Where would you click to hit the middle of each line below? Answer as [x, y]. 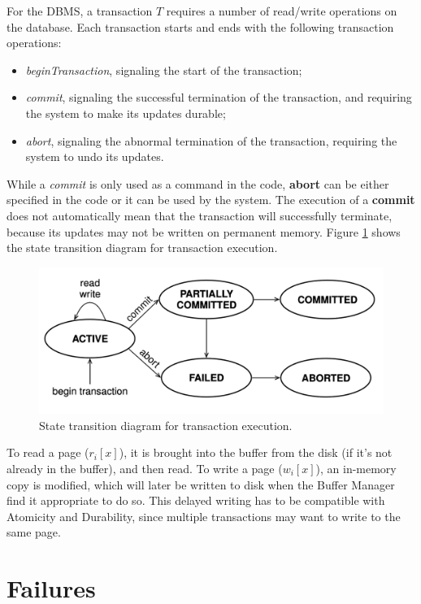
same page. [34, 532]
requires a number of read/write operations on [282, 11]
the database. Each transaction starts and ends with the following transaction [200, 26]
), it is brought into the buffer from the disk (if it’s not [256, 452]
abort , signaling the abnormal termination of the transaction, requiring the [211, 140]
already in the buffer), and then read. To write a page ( [145, 469]
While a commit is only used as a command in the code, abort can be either [198, 183]
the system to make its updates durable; [126, 113]
